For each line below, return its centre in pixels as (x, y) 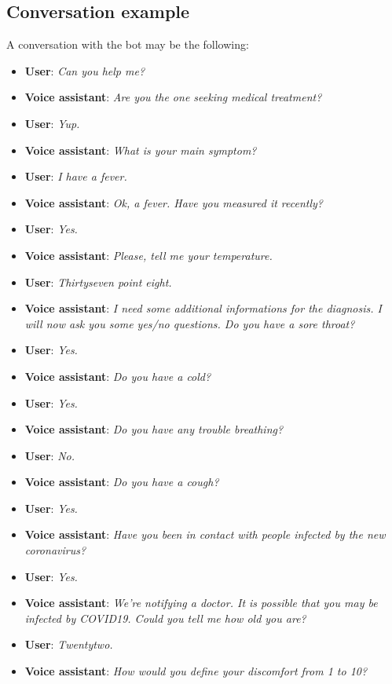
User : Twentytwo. (69, 644)
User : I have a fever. (76, 176)
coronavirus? (55, 550)
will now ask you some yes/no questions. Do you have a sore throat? (190, 323)
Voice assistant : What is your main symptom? (141, 150)
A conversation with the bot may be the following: (128, 44)
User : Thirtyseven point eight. (98, 282)
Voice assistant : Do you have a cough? (122, 482)
